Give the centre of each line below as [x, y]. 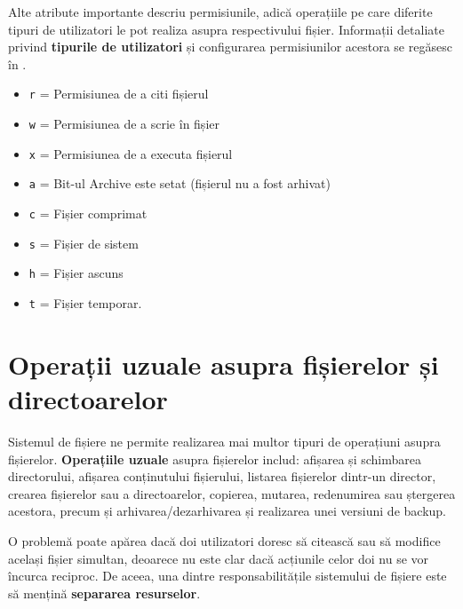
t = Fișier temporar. [85, 302]
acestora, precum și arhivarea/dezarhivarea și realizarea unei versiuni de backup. [227, 511]
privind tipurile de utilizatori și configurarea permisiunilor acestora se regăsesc [230, 47]
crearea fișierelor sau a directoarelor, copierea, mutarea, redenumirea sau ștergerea [232, 493]
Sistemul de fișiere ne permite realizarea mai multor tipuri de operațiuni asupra [224, 441]
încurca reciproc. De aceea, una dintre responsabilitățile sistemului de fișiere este [228, 576]
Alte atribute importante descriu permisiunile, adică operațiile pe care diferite [220, 12]
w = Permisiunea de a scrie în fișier [124, 124]
